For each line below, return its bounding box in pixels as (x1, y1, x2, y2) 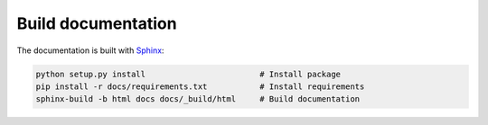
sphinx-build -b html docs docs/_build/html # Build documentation (35, 94, 361, 104)
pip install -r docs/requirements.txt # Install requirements (35, 81, 365, 92)
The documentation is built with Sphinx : (16, 45, 164, 56)
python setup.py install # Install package (35, 68, 342, 79)
